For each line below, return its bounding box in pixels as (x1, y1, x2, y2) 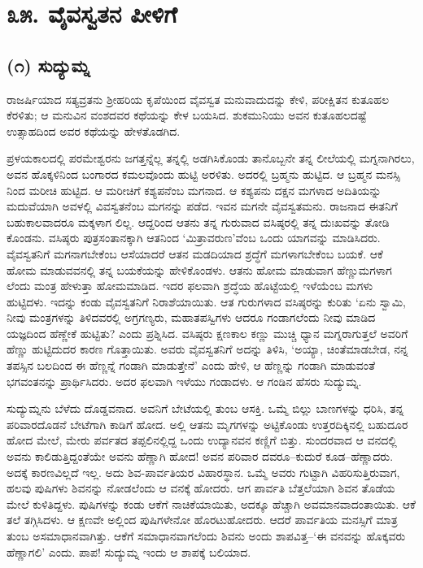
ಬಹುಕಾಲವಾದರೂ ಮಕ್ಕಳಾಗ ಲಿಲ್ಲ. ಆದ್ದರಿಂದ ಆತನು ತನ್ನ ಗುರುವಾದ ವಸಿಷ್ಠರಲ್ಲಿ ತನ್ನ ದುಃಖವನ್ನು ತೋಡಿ (7, 213, 390, 230)
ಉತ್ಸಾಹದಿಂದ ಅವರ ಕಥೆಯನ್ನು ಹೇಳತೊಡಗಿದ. (7, 122, 181, 139)
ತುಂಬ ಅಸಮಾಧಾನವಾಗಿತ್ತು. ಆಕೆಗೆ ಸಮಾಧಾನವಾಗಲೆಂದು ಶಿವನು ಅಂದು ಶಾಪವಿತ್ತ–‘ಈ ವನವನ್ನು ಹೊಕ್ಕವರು (7, 527, 406, 544)
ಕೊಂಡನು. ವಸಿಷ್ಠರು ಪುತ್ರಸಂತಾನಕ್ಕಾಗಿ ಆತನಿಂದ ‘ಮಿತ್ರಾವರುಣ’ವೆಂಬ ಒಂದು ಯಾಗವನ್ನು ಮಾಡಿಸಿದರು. (7, 229, 381, 246)
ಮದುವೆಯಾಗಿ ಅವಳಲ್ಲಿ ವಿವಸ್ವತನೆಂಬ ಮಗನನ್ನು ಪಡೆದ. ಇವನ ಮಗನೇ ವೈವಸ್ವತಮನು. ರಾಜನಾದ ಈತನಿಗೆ (7, 197, 398, 215)
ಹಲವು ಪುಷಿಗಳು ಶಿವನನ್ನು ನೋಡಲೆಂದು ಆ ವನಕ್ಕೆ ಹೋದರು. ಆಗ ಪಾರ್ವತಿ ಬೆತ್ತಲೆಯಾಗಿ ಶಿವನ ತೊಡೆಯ (7, 479, 395, 496)
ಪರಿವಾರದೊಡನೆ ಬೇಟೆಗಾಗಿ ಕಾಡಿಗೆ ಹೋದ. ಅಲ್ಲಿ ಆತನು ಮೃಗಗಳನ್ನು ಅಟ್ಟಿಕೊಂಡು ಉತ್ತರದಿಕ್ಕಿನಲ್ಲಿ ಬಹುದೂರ (7, 415, 408, 432)
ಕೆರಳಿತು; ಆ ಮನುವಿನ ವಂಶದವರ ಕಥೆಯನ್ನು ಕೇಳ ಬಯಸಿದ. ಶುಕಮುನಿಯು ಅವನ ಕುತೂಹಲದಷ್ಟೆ (7, 106, 367, 124)
